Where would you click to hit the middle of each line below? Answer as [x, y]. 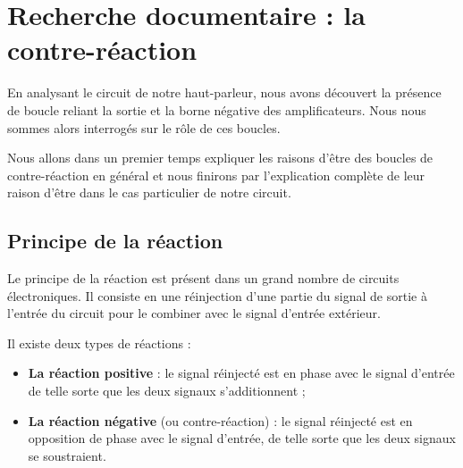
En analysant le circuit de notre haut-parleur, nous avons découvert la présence [224, 92]
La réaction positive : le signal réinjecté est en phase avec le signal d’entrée [241, 373]
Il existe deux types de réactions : [99, 343]
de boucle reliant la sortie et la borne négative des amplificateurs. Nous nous [217, 109]
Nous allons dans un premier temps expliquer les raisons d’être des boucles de [220, 158]
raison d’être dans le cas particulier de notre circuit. [149, 192]
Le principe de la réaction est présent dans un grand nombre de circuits [203, 278]
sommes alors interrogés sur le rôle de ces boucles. [144, 127]
